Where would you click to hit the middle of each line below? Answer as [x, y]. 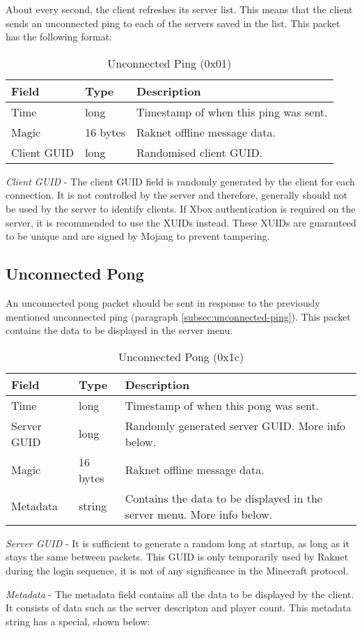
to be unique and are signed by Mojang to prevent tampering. [138, 236]
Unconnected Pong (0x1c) [181, 356]
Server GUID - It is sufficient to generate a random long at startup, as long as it [178, 543]
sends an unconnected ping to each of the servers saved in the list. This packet [173, 23]
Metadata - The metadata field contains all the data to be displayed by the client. [180, 594]
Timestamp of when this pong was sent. [222, 405]
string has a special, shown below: [78, 621]
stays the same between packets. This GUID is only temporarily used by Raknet [177, 557]
